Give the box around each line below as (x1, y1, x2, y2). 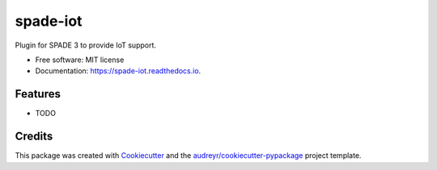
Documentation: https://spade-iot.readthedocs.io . (35, 66, 202, 76)
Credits (15, 130, 53, 143)
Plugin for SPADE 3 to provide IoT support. (15, 40, 157, 50)
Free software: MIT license (35, 55, 125, 64)
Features (15, 87, 61, 101)
